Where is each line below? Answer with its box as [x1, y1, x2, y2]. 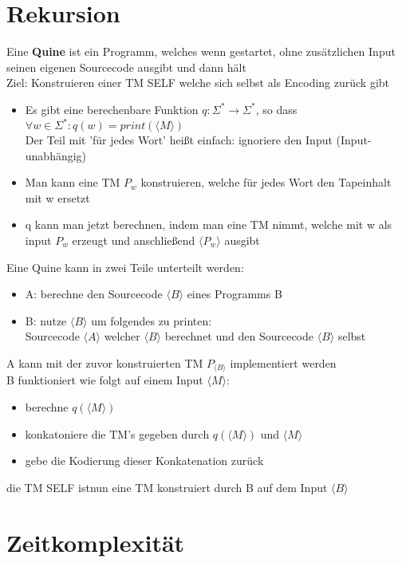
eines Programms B [187, 285, 282, 302]
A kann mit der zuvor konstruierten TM [6, 354, 203, 371]
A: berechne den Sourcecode [25, 285, 163, 302]
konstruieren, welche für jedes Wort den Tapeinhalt [140, 174, 392, 191]
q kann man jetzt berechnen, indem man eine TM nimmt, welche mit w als [25, 216, 392, 233]
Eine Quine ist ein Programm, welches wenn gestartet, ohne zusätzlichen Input [6, 43, 396, 60]
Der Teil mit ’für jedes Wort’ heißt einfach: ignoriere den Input [25, 132, 333, 148]
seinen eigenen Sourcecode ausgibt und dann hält [6, 58, 246, 75]
